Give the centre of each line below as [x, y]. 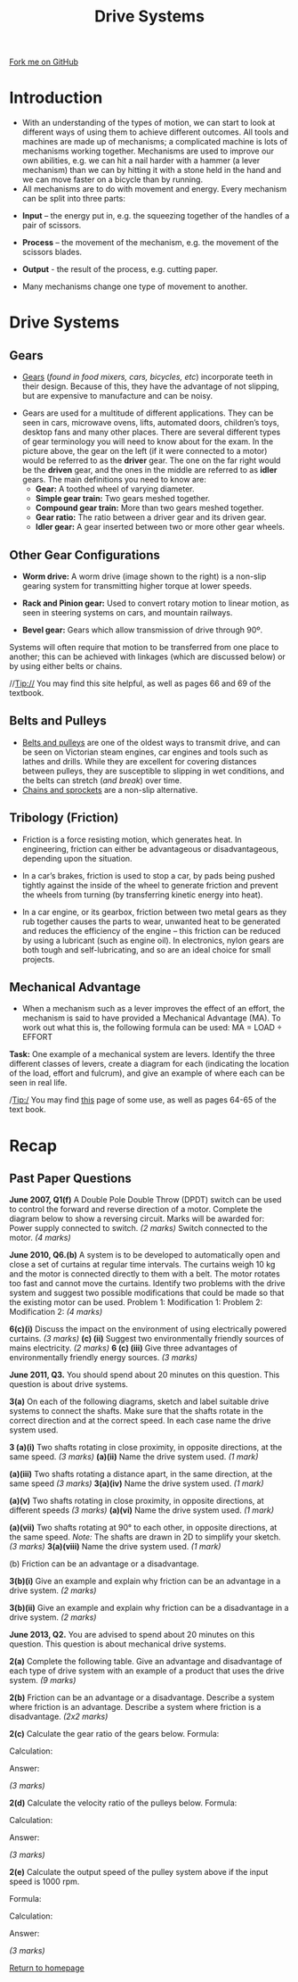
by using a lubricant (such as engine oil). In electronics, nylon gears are [153, 940]
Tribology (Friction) [64, 818]
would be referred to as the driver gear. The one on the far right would [151, 460]
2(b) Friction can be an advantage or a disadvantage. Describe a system [142, 1697]
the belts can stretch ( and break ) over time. [102, 780]
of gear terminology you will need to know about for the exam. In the [148, 442]
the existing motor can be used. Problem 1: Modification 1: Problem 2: [136, 1302]
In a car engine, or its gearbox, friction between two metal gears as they [154, 912]
